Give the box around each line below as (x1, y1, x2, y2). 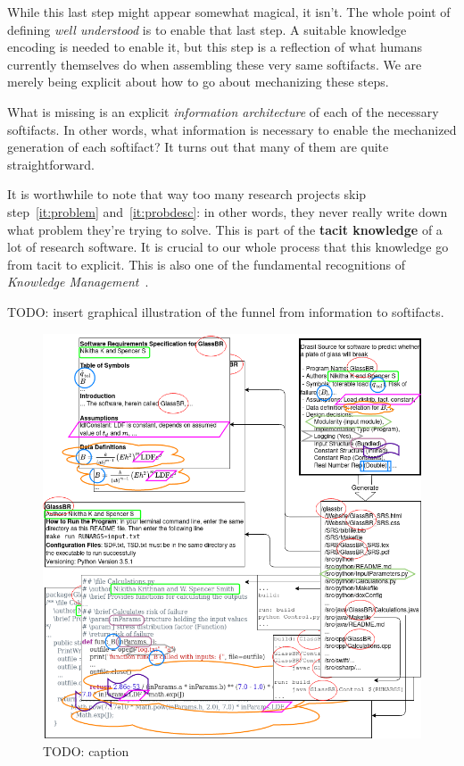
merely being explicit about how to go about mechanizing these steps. (7, 72, 389, 91)
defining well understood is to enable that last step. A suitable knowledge (7, 20, 407, 38)
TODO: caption (43, 741, 129, 760)
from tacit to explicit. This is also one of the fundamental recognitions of (7, 254, 406, 273)
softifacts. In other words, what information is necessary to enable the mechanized (7, 120, 457, 138)
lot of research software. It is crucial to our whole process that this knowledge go (7, 237, 449, 256)
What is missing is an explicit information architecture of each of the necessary (7, 102, 439, 121)
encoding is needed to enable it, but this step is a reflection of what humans (7, 37, 423, 56)
